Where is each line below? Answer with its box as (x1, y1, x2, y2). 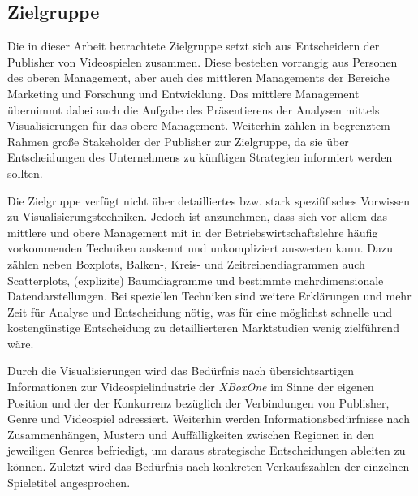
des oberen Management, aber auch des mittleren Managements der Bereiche (7, 69, 390, 86)
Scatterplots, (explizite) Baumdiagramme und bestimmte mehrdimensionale (7, 271, 384, 288)
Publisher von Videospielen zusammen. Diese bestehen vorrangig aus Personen (7, 53, 398, 70)
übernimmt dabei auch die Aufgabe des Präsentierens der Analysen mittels (7, 101, 380, 118)
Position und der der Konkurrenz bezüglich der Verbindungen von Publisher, (7, 394, 390, 411)
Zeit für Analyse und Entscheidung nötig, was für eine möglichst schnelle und (7, 303, 392, 320)
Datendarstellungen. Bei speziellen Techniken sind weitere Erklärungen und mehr (7, 287, 412, 304)
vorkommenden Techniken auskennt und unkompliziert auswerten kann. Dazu (7, 239, 393, 257)
